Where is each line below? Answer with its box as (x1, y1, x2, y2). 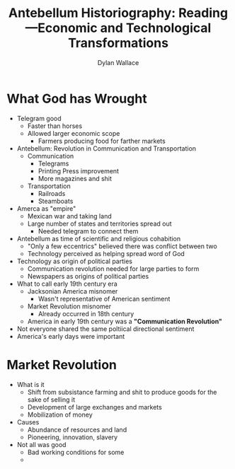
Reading (178, 5, 228, 21)
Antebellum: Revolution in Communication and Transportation (16, 144, 196, 153)
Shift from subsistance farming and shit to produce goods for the (27, 388, 217, 396)
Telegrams (38, 159, 69, 168)
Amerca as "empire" (16, 204, 76, 213)
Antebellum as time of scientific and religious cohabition (16, 234, 181, 243)
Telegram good (16, 114, 62, 122)
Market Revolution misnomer (27, 302, 111, 311)
